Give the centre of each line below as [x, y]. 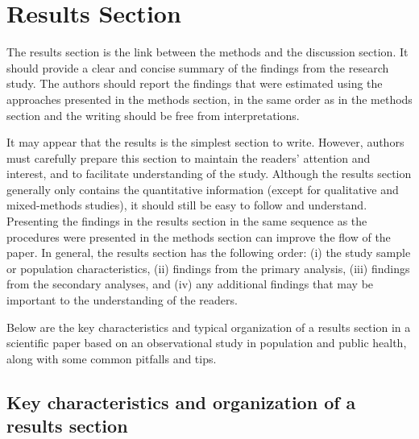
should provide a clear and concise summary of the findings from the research [198, 67]
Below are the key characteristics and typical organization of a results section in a [209, 327]
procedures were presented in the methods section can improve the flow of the [199, 236]
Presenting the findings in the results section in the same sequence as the [187, 221]
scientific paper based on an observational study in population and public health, [207, 343]
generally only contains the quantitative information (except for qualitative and [203, 189]
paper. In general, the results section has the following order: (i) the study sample [209, 253]
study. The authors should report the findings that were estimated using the [195, 83]
